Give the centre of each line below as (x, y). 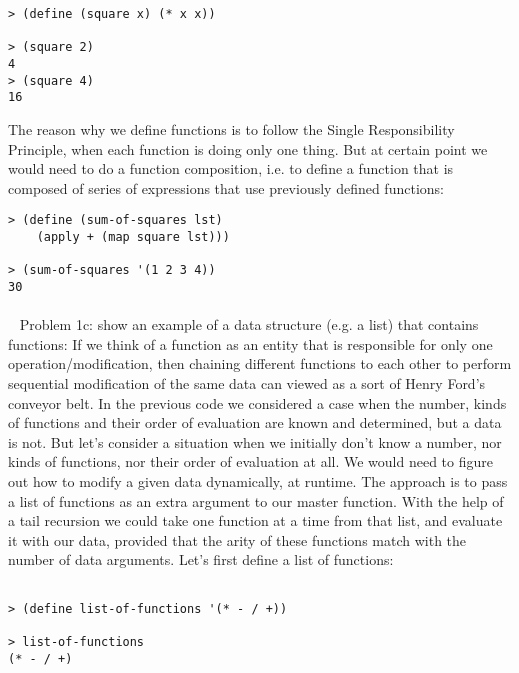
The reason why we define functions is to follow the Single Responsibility (231, 128)
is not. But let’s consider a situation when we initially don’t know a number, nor (255, 441)
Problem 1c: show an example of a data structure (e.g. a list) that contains (249, 324)
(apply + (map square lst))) (133, 236)
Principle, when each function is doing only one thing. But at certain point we (248, 148)
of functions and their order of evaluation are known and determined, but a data (255, 422)
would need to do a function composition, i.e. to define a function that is (231, 168)
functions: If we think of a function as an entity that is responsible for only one (250, 343)
